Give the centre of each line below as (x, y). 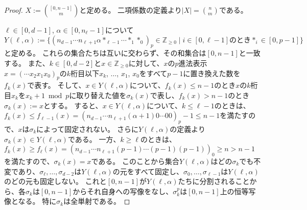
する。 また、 (27, 63)
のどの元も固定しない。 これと (55, 181)
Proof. (14, 10)
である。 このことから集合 (135, 161)
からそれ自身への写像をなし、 (123, 191)
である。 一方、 (94, 139)
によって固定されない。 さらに (87, 129)
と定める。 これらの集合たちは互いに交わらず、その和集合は (105, 53)
